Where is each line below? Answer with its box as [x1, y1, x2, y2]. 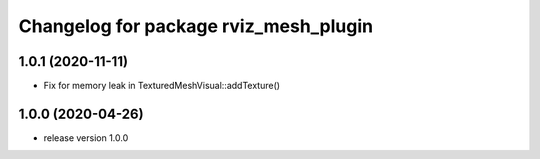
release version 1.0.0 [43, 131, 129, 144]
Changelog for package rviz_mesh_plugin [18, 15, 374, 37]
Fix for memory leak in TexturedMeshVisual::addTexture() [43, 80, 280, 92]
